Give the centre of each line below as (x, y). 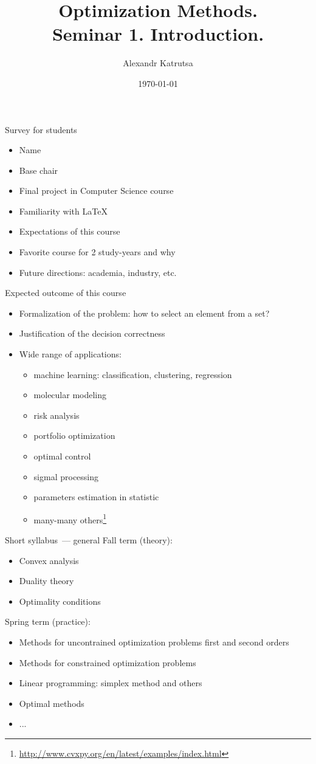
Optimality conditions (60, 601)
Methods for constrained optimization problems (108, 662)
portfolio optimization (74, 435)
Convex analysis (49, 560)
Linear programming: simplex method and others (111, 683)
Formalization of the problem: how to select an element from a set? (144, 313)
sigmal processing (66, 476)
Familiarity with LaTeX (63, 211)
